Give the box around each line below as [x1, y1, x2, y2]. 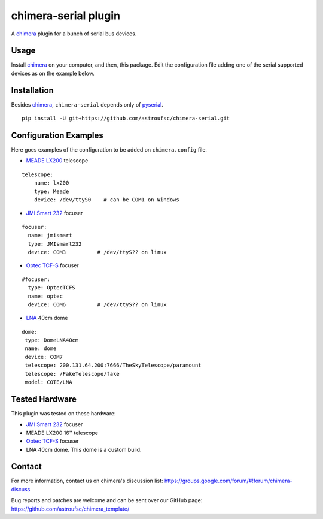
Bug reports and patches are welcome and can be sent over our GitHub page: [11, 497, 203, 504]
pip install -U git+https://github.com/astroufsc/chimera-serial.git [22, 115, 230, 122]
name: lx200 [33, 180, 69, 186]
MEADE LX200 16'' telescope [26, 429, 99, 436]
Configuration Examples [11, 130, 104, 140]
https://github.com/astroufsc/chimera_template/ [11, 505, 130, 512]
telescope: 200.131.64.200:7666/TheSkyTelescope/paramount [25, 362, 202, 369]
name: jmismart [28, 232, 72, 239]
